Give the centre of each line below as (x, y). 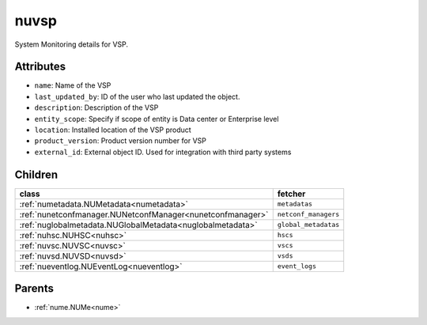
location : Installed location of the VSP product (113, 130)
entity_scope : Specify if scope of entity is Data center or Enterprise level (157, 119)
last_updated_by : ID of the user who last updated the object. (137, 96)
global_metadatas (308, 225)
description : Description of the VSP (96, 108)
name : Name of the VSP (73, 85)
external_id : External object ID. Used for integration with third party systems (163, 152)
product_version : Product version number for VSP (121, 141)
